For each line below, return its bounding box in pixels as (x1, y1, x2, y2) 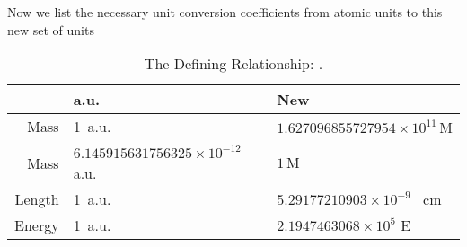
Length (14, 189, 59, 210)
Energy (14, 215, 59, 236)
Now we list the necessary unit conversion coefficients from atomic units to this (7, 3, 443, 21)
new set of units (7, 20, 94, 39)
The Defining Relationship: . (144, 53, 323, 75)
